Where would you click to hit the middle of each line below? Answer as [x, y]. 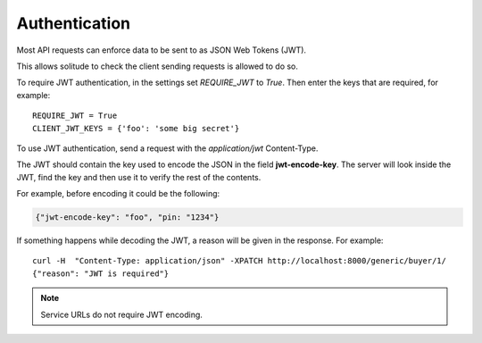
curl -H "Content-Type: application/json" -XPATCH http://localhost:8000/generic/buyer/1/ [239, 261]
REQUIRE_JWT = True [75, 116]
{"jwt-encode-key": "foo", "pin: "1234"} [127, 218]
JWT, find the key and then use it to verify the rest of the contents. [139, 177]
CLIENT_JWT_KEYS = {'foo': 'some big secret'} [136, 128]
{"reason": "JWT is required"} [101, 273]
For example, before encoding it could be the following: [118, 194]
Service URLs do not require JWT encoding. [121, 314]
